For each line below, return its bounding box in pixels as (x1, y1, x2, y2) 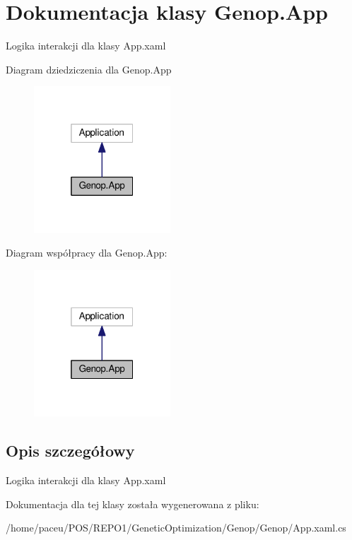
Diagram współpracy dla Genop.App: (6, 245, 168, 260)
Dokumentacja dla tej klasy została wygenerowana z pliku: (6, 496, 259, 511)
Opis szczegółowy (6, 440, 135, 462)
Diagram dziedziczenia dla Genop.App (6, 61, 172, 76)
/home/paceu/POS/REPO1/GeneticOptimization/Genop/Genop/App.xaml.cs (6, 520, 346, 535)
